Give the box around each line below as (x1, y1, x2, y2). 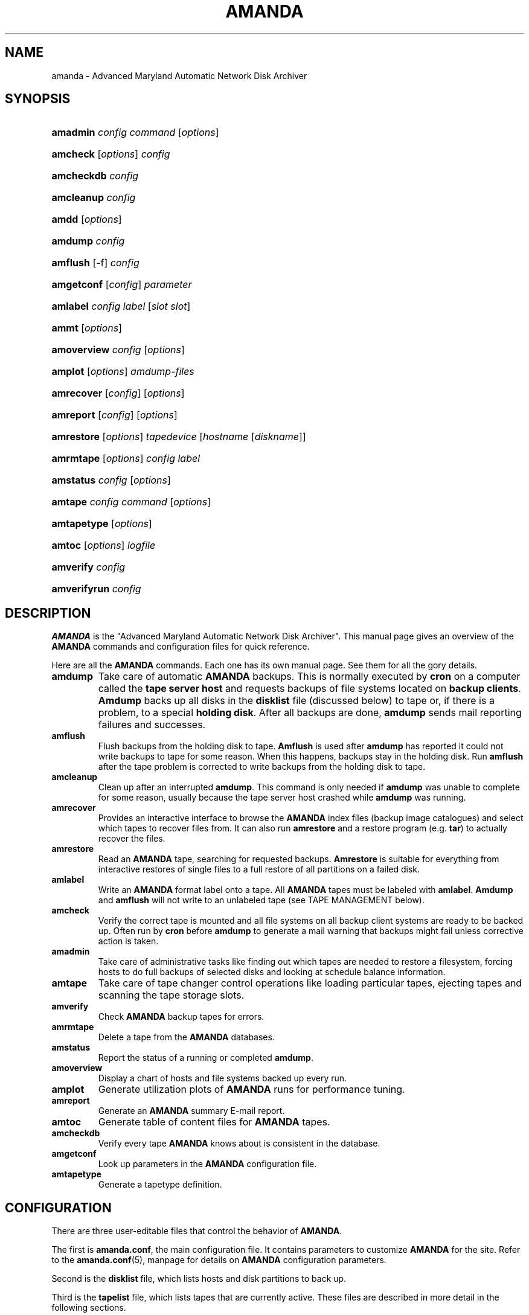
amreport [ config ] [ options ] (51, 409, 178, 421)
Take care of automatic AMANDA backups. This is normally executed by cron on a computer (98, 670, 521, 683)
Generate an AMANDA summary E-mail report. (98, 1105, 285, 1116)
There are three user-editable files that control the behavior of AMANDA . (51, 1226, 342, 1237)
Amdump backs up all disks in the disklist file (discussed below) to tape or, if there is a (98, 694, 495, 707)
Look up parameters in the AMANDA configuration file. (98, 1159, 317, 1169)
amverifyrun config (51, 583, 141, 595)
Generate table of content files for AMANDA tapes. (98, 1116, 330, 1128)
